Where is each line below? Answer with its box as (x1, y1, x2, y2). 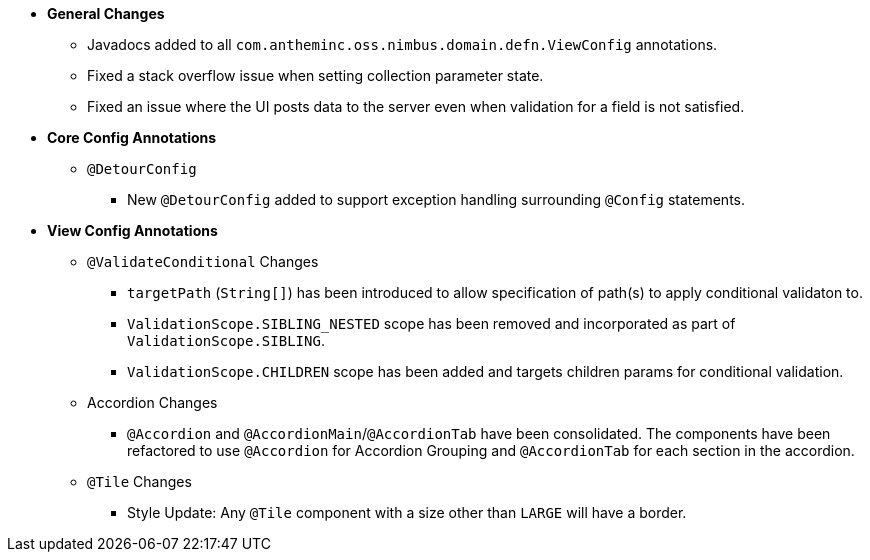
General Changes (47, 5, 165, 22)
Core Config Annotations (47, 129, 217, 146)
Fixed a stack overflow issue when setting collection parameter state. (87, 67, 544, 84)
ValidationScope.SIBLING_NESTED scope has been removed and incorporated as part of (127, 315, 736, 332)
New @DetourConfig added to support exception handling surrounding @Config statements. (127, 191, 746, 208)
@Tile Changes (87, 473, 192, 490)
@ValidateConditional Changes (87, 253, 319, 270)
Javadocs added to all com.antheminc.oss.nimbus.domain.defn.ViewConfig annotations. (87, 36, 718, 53)
